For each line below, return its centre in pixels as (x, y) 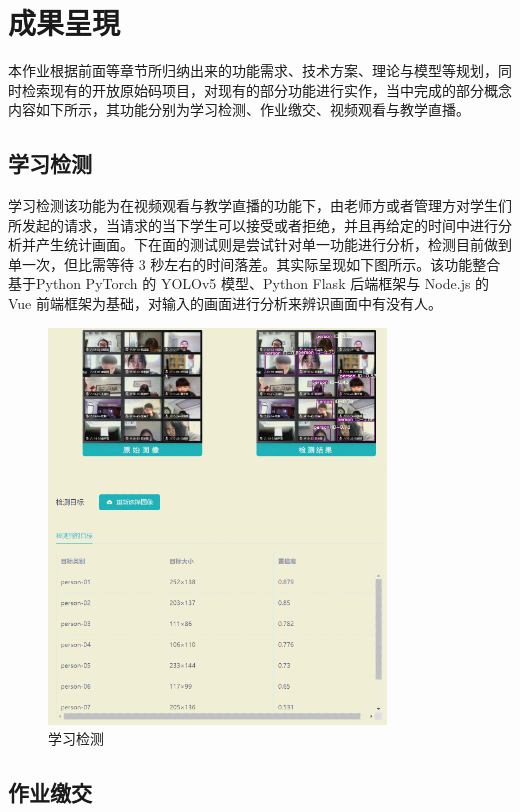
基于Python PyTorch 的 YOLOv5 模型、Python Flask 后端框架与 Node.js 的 (249, 283)
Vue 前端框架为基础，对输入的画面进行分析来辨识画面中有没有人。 (225, 303)
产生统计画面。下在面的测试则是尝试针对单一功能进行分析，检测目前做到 (273, 244)
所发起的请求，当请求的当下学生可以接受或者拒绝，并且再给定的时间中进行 (253, 224)
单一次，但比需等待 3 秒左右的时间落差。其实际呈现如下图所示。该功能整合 (254, 263)
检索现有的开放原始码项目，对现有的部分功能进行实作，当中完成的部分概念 (266, 89)
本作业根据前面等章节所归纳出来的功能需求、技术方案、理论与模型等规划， (253, 70)
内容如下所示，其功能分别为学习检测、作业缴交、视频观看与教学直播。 (239, 109)
